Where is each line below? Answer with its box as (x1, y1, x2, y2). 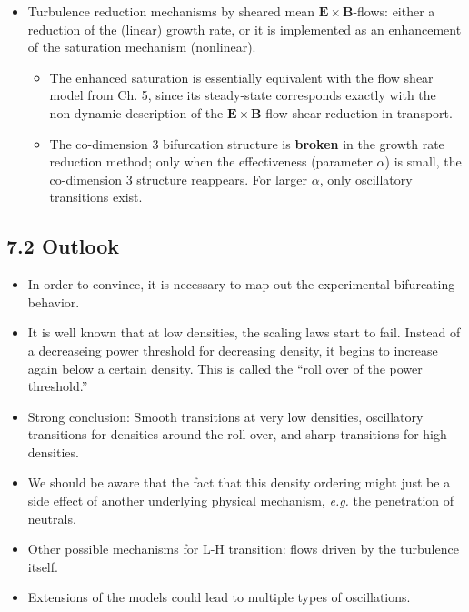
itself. (27, 557, 58, 576)
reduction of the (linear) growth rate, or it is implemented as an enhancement (27, 19, 462, 38)
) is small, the (384, 152, 462, 171)
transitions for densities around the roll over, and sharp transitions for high (27, 425, 447, 444)
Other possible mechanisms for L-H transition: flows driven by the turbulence (27, 539, 459, 558)
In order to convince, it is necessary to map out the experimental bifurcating (27, 275, 455, 294)
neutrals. (27, 508, 76, 527)
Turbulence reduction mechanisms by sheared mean (27, 2, 315, 20)
